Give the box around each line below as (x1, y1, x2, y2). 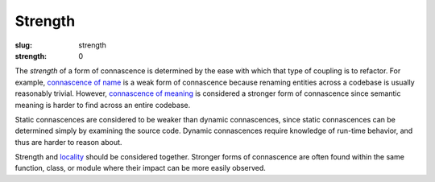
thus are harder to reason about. (14, 137, 122, 147)
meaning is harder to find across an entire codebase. (14, 100, 191, 110)
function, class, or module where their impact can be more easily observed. (14, 163, 266, 173)
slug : (14, 40, 32, 50)
